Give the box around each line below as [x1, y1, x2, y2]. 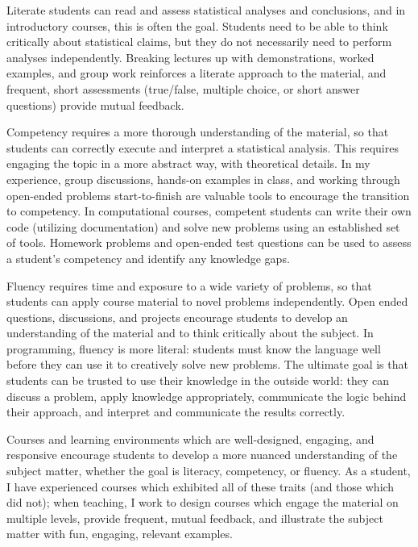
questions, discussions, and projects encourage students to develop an [6, 308, 348, 325]
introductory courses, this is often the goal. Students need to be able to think [6, 17, 388, 34]
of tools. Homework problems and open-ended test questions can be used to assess [6, 234, 412, 251]
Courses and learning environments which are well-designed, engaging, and [6, 430, 375, 447]
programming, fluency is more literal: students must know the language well [6, 340, 381, 357]
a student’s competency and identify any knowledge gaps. [6, 249, 290, 266]
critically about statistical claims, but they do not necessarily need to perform [6, 33, 392, 50]
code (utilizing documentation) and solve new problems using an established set [6, 218, 400, 235]
